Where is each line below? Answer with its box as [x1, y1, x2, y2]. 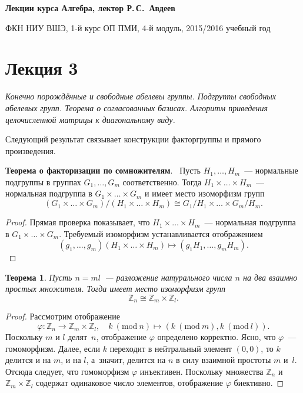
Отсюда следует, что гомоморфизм [5, 365, 129, 377]
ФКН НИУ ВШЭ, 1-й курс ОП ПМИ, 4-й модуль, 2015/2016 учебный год [5, 21, 271, 34]
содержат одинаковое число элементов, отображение [36, 377, 224, 389]
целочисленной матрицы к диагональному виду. [5, 113, 175, 125]
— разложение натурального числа [105, 271, 232, 283]
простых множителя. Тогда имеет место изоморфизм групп [5, 282, 226, 295]
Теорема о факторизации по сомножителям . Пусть [5, 164, 201, 176]
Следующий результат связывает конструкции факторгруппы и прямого [5, 133, 261, 145]
